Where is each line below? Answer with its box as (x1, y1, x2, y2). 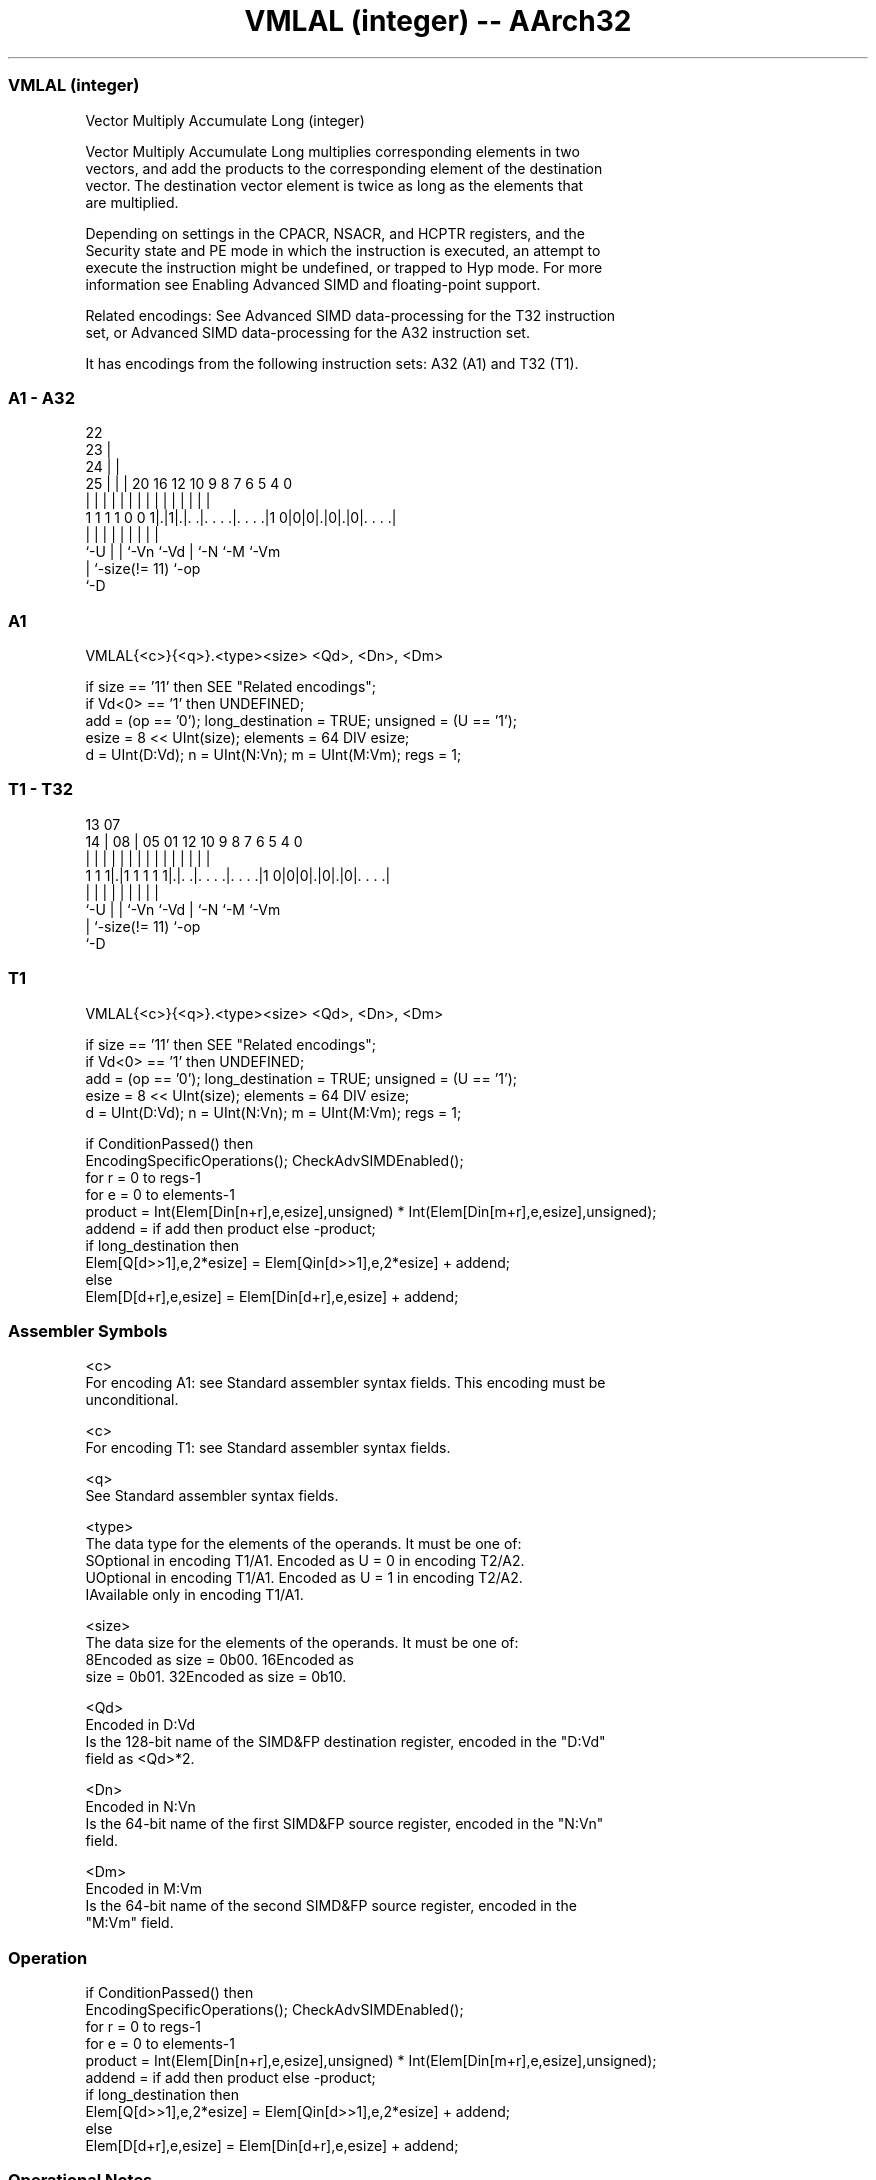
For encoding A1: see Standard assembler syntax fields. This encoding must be (85, 1374, 606, 1392)
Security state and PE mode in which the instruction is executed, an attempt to (85, 241, 601, 259)
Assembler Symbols (8, 1320, 168, 1341)
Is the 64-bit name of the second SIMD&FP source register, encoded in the (85, 1897, 577, 1915)
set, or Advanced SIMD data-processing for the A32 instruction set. (85, 323, 530, 341)
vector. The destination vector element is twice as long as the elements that (85, 176, 584, 194)
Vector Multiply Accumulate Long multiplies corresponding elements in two (85, 142, 580, 160)
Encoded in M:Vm (85, 1880, 202, 1898)
